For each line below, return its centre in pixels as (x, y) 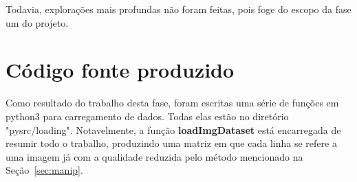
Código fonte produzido (120, 70)
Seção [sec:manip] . (44, 170)
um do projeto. (37, 22)
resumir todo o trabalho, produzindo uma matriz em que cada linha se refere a (171, 143)
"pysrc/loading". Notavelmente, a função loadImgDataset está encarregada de (173, 129)
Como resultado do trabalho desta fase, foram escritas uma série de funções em (172, 103)
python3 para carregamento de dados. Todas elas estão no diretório (147, 116)
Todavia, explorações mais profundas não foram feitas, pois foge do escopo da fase (178, 9)
